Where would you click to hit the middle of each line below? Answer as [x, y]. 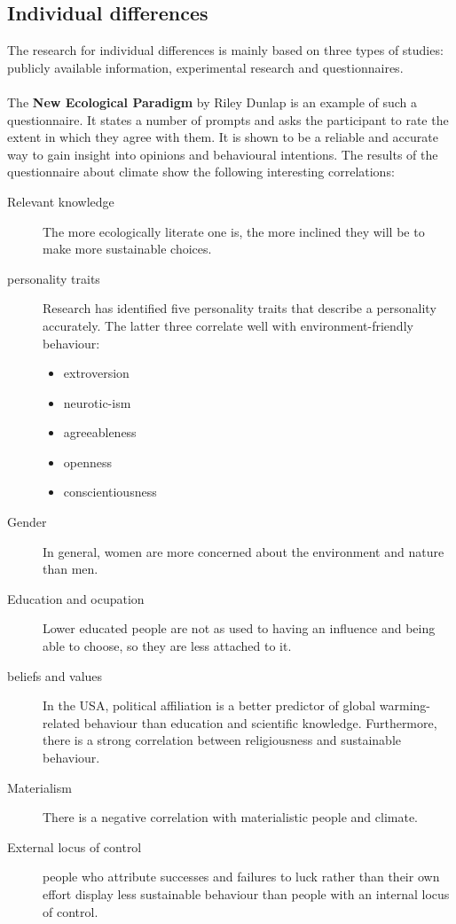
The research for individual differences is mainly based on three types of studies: [225, 50]
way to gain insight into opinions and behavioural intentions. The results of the [223, 154]
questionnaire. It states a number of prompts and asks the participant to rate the [228, 119]
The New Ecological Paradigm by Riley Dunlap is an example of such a [212, 102]
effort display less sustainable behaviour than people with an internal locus [246, 893]
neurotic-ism [97, 402]
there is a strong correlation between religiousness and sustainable [222, 740]
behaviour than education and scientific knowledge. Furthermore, [260, 722]
